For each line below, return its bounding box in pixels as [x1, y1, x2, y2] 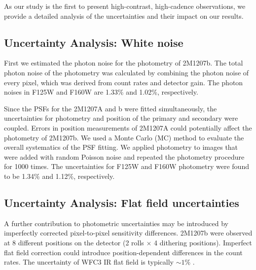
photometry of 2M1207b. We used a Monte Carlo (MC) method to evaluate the [4, 132, 244, 142]
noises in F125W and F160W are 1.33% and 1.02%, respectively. [4, 87, 198, 97]
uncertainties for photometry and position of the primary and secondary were [4, 113, 238, 123]
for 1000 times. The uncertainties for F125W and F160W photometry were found [4, 161, 249, 171]
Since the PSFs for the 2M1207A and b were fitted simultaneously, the [4, 103, 217, 113]
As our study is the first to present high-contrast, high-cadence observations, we [4, 1, 246, 11]
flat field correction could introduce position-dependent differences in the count [4, 247, 243, 257]
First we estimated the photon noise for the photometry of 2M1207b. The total [4, 58, 243, 68]
